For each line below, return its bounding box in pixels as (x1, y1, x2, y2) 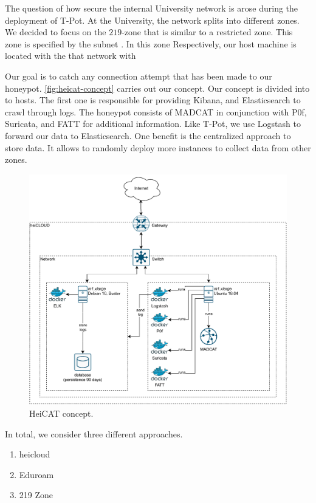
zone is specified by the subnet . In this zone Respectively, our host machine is (5, 37, 297, 50)
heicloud (19, 448, 50, 460)
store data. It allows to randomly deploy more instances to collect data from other (5, 141, 311, 154)
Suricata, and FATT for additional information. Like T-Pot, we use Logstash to (5, 117, 301, 130)
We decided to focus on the (5, 26, 106, 38)
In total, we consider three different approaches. (5, 427, 183, 440)
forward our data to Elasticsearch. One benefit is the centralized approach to (5, 129, 291, 142)
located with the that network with (5, 49, 136, 62)
